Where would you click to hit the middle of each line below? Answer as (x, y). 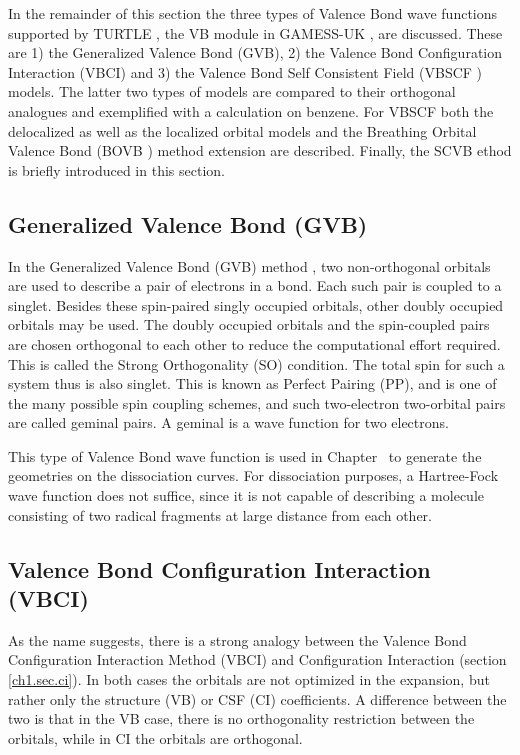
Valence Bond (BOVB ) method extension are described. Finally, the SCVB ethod (260, 150)
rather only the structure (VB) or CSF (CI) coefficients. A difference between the (257, 698)
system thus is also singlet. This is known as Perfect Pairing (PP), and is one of (252, 383)
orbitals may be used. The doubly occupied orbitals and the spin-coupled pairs (249, 324)
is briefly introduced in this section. (116, 169)
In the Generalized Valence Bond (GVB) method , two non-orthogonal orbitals (249, 265)
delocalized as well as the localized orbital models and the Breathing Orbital (242, 130)
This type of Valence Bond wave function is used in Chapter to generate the (245, 455)
